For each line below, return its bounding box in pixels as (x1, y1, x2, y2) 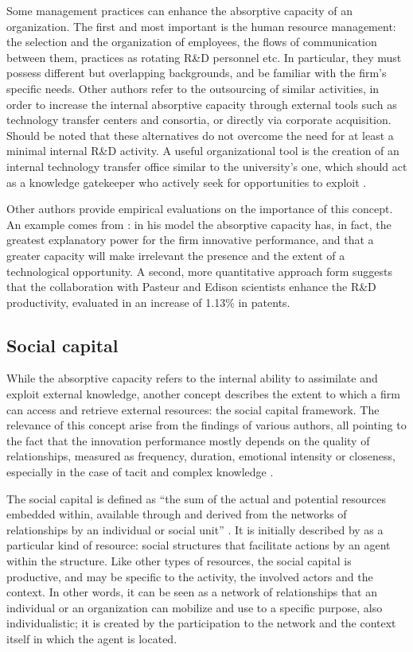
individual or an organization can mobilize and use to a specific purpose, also (6, 599, 383, 615)
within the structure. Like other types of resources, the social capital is (6, 553, 352, 569)
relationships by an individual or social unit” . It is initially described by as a (6, 521, 384, 538)
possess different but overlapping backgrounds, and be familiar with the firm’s (6, 64, 387, 81)
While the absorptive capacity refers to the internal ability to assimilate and (6, 370, 378, 386)
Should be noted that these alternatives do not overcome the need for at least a (6, 126, 394, 143)
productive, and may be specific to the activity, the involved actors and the (6, 568, 373, 584)
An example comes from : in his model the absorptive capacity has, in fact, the (6, 215, 392, 232)
